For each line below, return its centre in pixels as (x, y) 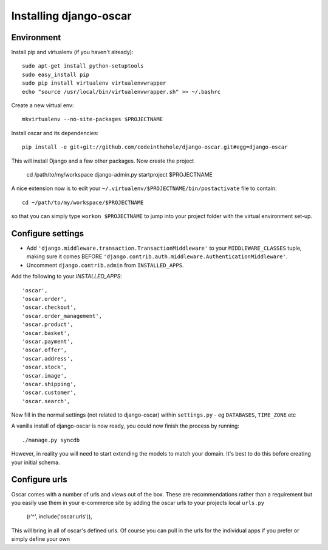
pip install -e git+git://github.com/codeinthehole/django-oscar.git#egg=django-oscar (155, 147)
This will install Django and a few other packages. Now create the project (103, 161)
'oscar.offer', (45, 350)
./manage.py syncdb (51, 440)
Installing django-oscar (71, 16)
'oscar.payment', (48, 341)
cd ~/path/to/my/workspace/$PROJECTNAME (83, 202)
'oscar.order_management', (62, 316)
